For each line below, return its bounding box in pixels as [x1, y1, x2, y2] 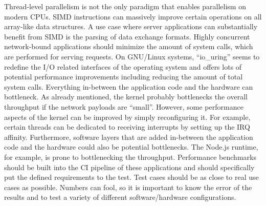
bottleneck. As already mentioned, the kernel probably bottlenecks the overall [4, 91, 248, 102]
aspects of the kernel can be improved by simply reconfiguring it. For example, [4, 111, 251, 122]
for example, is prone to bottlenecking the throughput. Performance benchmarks [4, 151, 256, 162]
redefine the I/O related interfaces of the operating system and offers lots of [4, 61, 242, 72]
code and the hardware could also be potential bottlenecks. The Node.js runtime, [4, 141, 258, 152]
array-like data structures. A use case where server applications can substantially [4, 21, 258, 32]
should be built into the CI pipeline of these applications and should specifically [4, 161, 255, 172]
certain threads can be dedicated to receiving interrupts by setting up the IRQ [4, 121, 250, 132]
